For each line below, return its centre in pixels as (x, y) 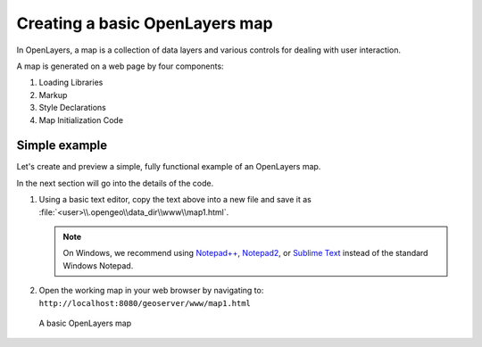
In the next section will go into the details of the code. (115, 183)
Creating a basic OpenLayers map (145, 23)
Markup (53, 95)
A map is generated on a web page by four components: (120, 66)
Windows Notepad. (98, 265)
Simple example (62, 146)
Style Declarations (72, 108)
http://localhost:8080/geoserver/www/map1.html (145, 303)
